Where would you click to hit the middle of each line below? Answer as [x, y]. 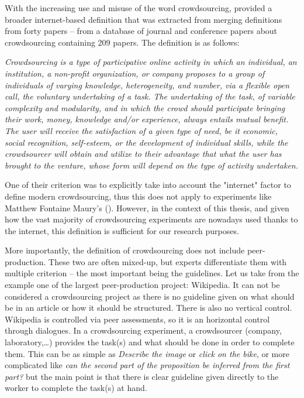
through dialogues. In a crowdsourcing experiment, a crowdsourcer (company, [143, 330]
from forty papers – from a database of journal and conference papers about [141, 31]
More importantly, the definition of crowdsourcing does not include [125, 250]
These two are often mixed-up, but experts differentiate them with [168, 261]
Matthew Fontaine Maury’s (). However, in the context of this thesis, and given [147, 207]
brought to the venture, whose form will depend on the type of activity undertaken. [152, 165]
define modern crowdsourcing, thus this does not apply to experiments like [138, 196]
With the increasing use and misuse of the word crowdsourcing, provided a [139, 8]
